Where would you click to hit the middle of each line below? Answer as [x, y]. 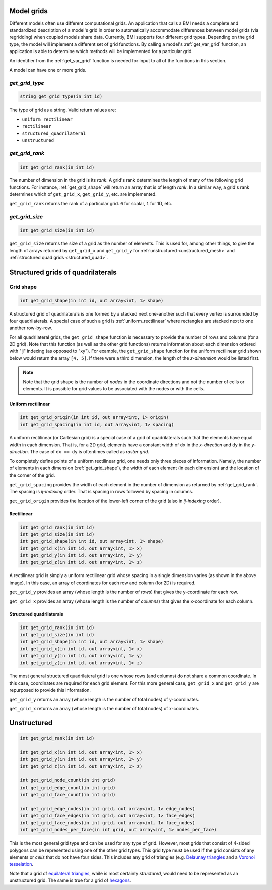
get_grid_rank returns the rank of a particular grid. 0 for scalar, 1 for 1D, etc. [91, 203]
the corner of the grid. [32, 475]
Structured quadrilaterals [37, 614]
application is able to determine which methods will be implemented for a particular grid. [101, 51]
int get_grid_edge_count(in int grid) [68, 787]
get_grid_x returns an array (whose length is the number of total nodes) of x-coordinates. [105, 709]
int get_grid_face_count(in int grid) [68, 795]
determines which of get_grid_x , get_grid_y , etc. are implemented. [83, 194]
